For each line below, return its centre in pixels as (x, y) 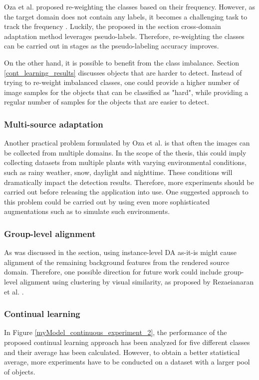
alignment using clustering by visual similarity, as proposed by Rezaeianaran (137, 281)
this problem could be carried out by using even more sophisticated (107, 201)
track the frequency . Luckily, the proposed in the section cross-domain (113, 26)
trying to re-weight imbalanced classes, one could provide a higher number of (122, 82)
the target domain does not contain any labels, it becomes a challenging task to (126, 16)
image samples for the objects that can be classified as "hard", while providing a (126, 92)
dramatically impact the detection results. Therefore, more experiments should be (129, 182)
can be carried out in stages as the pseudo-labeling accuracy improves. (112, 46)
